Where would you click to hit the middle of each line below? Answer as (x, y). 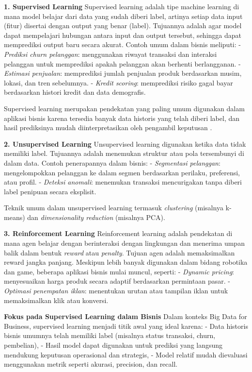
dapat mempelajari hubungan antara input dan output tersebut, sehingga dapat (123, 35)
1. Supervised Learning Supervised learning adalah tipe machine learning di (122, 6)
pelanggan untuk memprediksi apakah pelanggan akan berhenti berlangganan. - (122, 63)
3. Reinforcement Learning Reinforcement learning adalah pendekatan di (118, 233)
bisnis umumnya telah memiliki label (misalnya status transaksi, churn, (110, 335)
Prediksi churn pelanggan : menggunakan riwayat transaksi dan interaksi (110, 54)
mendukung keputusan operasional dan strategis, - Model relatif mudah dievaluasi (126, 354)
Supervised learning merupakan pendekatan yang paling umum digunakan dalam (124, 108)
